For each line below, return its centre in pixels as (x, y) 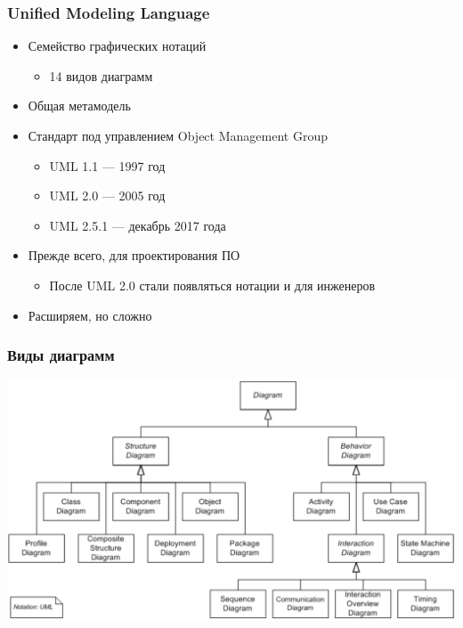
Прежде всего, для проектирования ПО (134, 255)
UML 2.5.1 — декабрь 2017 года (138, 225)
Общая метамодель (79, 106)
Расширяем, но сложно (90, 315)
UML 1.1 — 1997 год (107, 165)
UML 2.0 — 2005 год (107, 196)
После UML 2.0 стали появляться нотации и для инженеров (212, 285)
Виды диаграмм (61, 355)
